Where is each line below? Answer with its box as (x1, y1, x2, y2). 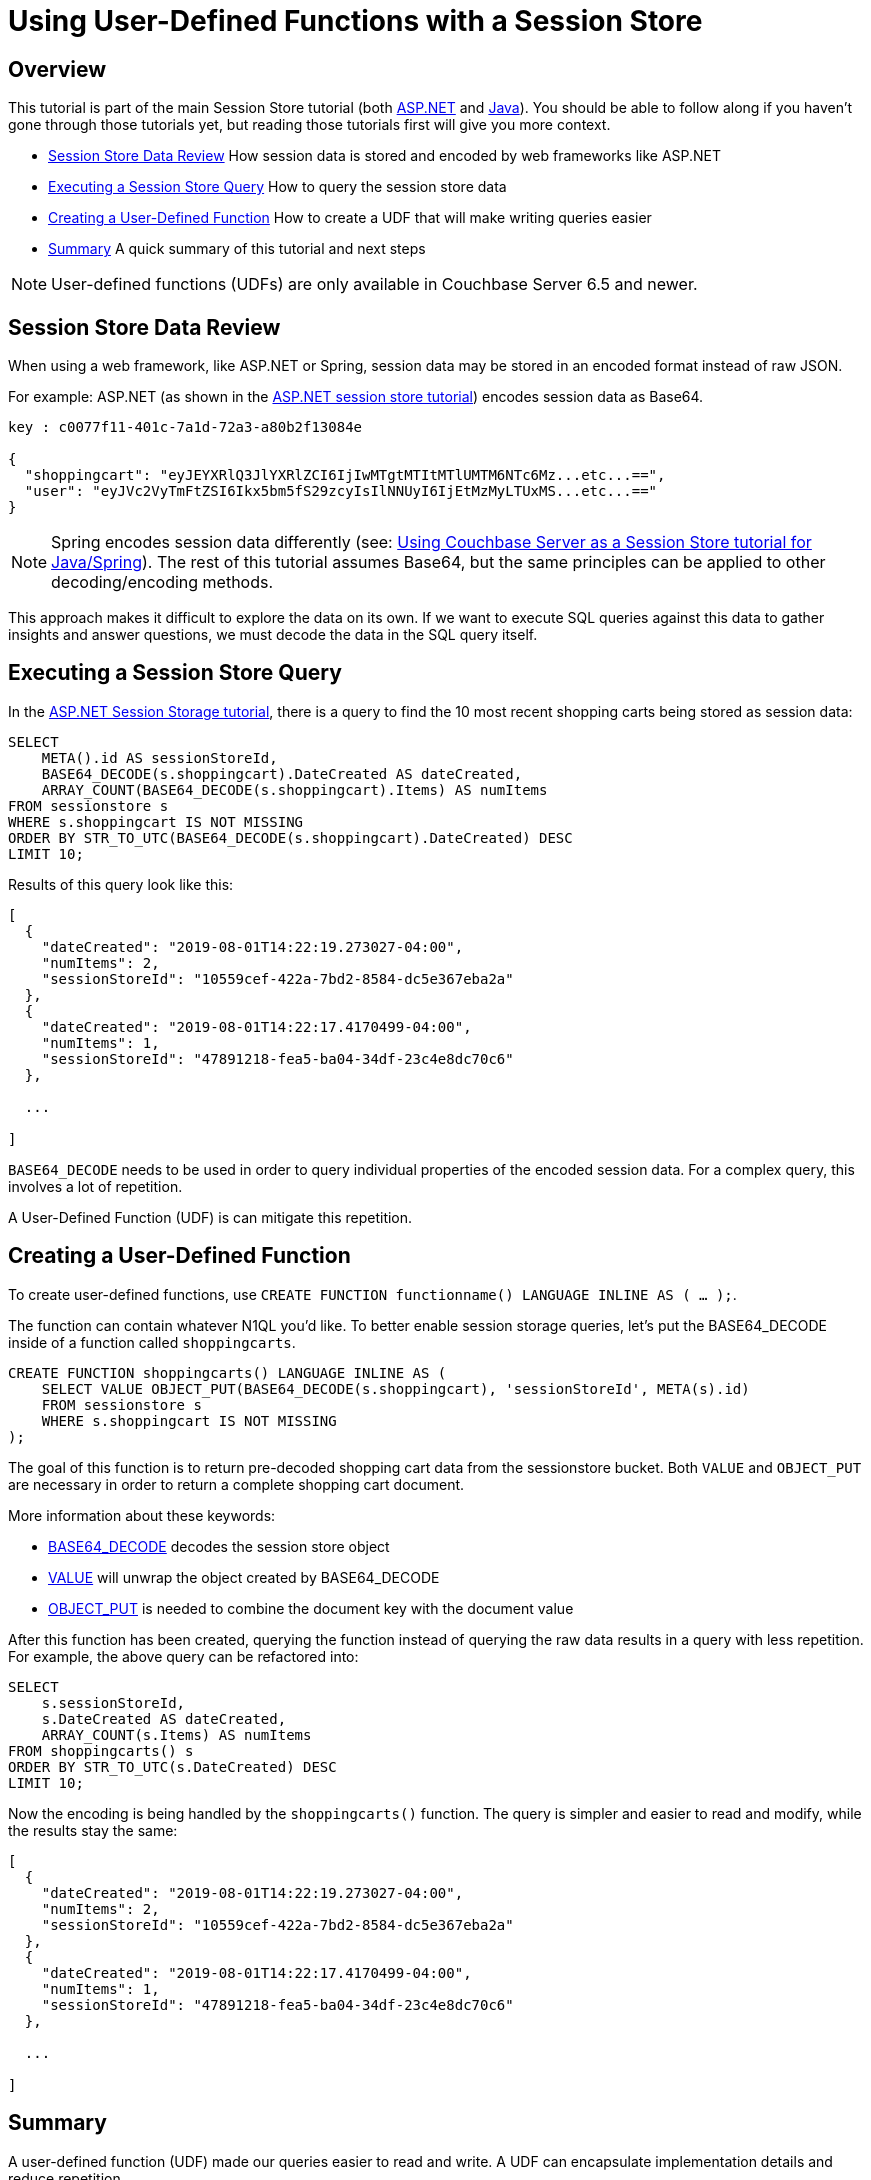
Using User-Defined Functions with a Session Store (8, 4, 703, 38)
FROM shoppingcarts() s (8, 1742, 194, 1759)
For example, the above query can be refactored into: (8, 1647, 359, 1665)
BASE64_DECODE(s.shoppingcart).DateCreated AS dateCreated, (41, 765, 523, 782)
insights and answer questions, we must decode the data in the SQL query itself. (8, 626, 538, 644)
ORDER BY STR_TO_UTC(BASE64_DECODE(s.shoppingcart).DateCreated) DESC (8, 829, 573, 846)
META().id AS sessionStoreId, (41, 749, 278, 766)
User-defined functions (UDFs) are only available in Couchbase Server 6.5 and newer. (51, 274, 698, 295)
